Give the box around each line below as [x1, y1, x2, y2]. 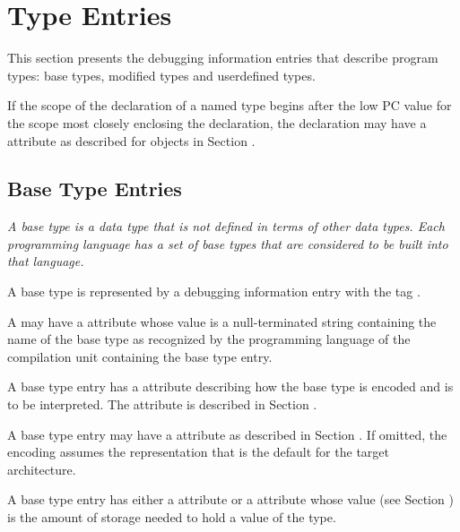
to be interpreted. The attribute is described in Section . [7, 395, 317, 414]
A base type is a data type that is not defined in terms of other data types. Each [7, 217, 445, 236]
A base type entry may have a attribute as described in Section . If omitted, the [7, 425, 447, 443]
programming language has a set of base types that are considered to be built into [7, 234, 448, 253]
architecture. [7, 459, 76, 478]
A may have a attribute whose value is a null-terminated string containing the [7, 312, 437, 330]
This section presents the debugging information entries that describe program [7, 48, 438, 67]
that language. [7, 252, 84, 270]
